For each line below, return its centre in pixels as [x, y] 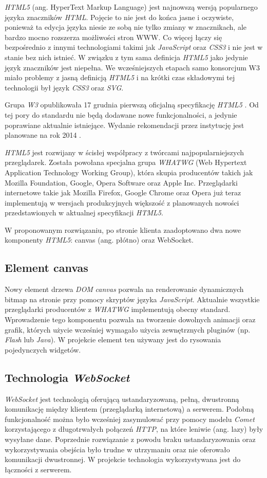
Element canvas [46, 268]
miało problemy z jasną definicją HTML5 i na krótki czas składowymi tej [120, 77]
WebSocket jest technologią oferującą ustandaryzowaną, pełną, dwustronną [122, 399]
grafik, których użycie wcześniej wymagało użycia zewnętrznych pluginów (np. [128, 329]
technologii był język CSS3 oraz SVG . [64, 87]
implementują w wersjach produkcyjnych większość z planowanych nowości [122, 202]
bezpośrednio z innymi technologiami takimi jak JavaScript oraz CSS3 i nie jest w [134, 47]
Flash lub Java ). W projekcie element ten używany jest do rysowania [113, 339]
